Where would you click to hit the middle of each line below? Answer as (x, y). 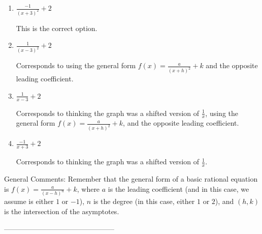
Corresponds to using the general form (76, 65)
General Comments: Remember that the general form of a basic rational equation (131, 179)
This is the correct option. (57, 28)
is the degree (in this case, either (144, 201)
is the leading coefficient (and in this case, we (178, 188)
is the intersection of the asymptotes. (62, 211)
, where (88, 188)
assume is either (29, 201)
